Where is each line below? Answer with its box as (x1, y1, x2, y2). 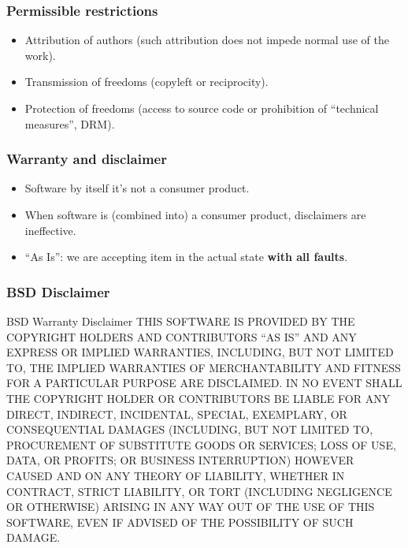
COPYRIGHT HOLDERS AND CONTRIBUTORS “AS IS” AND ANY (6, 328, 357, 345)
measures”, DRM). (24, 115, 115, 132)
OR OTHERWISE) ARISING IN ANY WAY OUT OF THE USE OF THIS (6, 498, 375, 515)
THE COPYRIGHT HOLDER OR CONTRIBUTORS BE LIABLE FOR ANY (6, 390, 391, 406)
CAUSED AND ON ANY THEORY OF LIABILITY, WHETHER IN (6, 467, 345, 483)
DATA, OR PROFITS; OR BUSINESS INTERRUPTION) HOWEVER (6, 452, 354, 468)
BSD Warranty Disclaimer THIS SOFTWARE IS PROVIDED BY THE (6, 313, 355, 329)
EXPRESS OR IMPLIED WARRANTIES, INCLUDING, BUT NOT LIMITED (6, 344, 394, 360)
